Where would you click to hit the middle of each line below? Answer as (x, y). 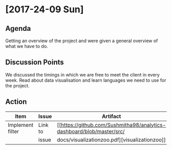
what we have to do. (27, 46)
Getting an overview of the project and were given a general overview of (82, 41)
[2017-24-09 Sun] (45, 10)
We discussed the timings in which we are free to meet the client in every (82, 74)
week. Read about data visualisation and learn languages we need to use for (86, 80)
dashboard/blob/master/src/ (91, 131)
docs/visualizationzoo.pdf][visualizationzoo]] (112, 140)
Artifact (111, 116)
